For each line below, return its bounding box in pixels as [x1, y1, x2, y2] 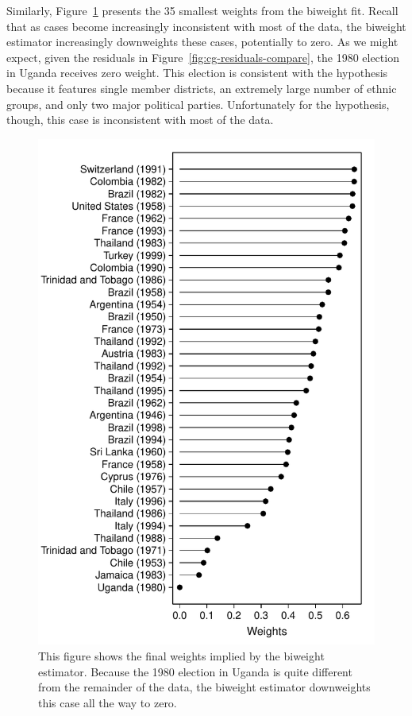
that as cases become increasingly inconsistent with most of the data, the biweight [6, 17, 406, 34]
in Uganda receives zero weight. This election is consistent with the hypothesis [6, 64, 388, 81]
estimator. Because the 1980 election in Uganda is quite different [38, 663, 352, 679]
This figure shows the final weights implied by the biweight [38, 647, 325, 664]
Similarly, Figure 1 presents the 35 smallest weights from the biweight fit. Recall [6, 2, 399, 18]
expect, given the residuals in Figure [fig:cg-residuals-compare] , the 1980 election [6, 48, 399, 65]
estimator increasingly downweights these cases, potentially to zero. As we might [6, 33, 399, 50]
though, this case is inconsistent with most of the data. [6, 111, 274, 128]
